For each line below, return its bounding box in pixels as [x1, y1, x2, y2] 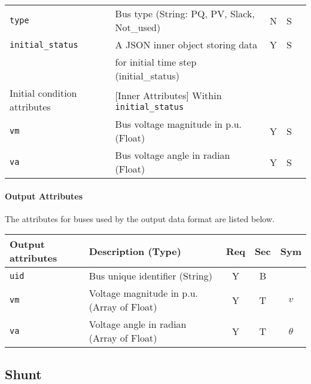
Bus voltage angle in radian [115, 148, 230, 162]
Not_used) [115, 20, 161, 34]
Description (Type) [89, 244, 181, 258]
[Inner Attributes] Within [115, 88, 222, 102]
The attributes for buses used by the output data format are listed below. [5, 212, 275, 225]
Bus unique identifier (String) [89, 269, 212, 283]
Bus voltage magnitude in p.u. [115, 117, 242, 131]
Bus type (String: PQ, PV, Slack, [115, 7, 255, 20]
